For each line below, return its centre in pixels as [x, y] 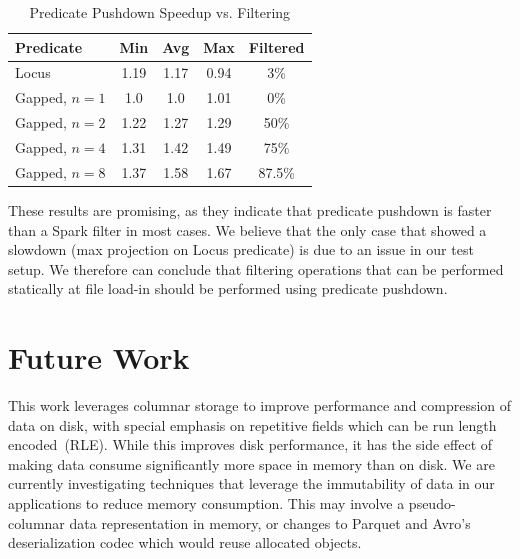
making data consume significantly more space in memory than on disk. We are [251, 463]
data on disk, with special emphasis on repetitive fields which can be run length [252, 424]
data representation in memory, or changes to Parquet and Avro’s [270, 522]
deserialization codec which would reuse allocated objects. [185, 542]
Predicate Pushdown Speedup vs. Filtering [160, 12]
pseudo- [432, 502]
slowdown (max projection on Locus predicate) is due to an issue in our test [241, 249]
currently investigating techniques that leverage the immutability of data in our [251, 483]
